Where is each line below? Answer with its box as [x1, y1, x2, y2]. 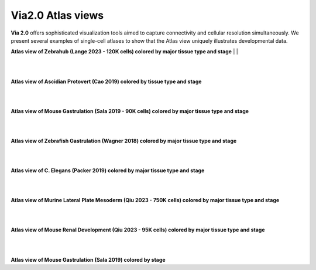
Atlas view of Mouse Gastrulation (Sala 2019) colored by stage [11, 256, 166, 263]
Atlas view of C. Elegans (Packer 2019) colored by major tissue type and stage [11, 167, 205, 174]
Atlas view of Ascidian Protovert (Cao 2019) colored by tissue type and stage [11, 78, 202, 85]
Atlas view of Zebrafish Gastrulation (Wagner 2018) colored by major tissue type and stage [11, 137, 237, 144]
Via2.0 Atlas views [11, 9, 104, 22]
